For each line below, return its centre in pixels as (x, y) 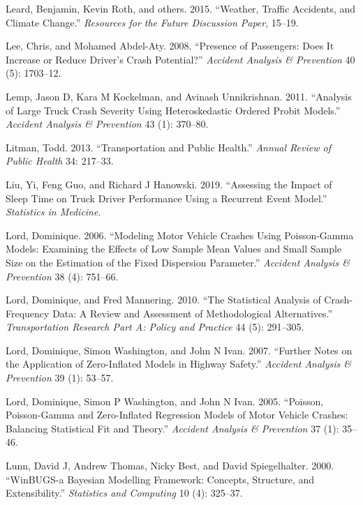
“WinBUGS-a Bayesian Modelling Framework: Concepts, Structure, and (160, 479)
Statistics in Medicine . (53, 212)
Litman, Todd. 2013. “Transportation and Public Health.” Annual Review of (168, 147)
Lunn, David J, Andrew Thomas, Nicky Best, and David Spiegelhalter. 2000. (170, 466)
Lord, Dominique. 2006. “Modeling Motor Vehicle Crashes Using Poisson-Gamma (180, 235)
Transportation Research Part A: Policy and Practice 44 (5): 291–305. (155, 327)
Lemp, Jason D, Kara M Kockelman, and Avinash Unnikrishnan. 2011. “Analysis (179, 96)
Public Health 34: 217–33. (60, 161)
